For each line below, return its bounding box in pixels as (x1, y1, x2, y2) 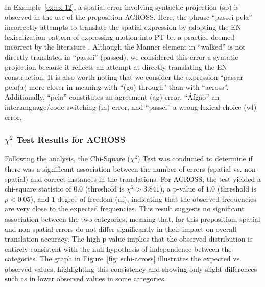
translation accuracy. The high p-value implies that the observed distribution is (5, 233, 253, 244)
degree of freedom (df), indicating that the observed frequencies (57, 193, 256, 204)
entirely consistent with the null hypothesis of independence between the (5, 243, 232, 254)
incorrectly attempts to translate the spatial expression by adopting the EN (5, 21, 242, 32)
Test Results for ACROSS (16, 133, 126, 146)
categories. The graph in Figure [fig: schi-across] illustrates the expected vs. (5, 253, 242, 264)
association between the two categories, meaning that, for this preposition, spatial (5, 213, 260, 224)
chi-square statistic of (5, 183, 71, 194)
